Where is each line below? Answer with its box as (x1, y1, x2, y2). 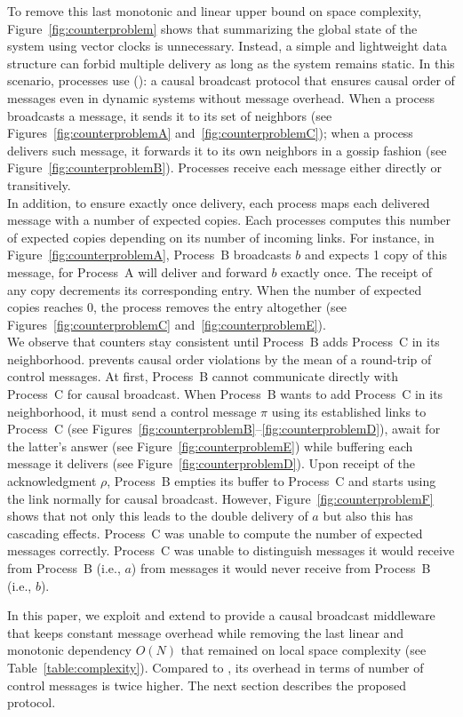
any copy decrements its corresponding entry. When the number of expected (7, 280, 422, 299)
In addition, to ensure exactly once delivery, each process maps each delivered (7, 193, 430, 211)
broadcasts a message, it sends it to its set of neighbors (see (7, 106, 332, 124)
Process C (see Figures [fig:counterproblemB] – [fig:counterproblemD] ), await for (7, 419, 441, 438)
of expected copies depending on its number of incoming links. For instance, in (7, 227, 435, 246)
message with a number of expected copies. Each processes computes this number (7, 211, 451, 229)
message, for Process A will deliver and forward (7, 262, 267, 281)
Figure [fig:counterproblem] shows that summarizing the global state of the (7, 19, 418, 37)
